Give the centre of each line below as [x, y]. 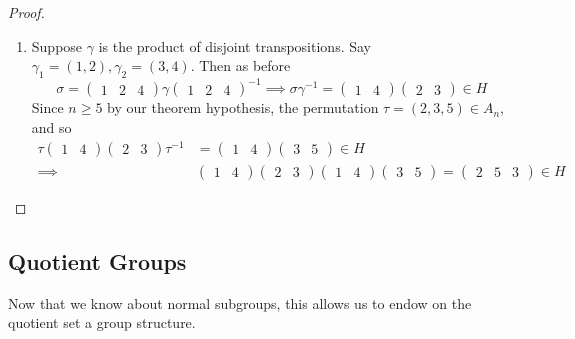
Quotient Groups [97, 260]
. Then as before [240, 65]
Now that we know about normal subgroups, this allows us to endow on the [240, 302]
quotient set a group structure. [102, 322]
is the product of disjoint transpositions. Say [234, 45]
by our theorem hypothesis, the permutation [243, 107]
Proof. [26, 12]
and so [51, 127]
